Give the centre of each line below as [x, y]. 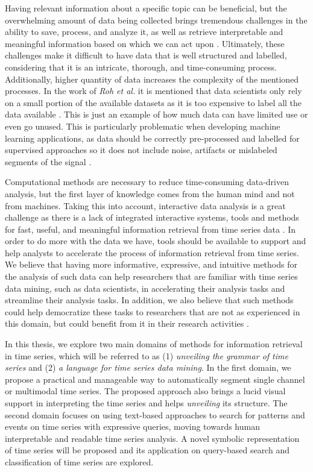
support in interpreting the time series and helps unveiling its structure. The [146, 403]
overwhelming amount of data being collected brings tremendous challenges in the [156, 20]
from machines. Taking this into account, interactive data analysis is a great [145, 205]
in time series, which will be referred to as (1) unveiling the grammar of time [147, 355]
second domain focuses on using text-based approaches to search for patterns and [155, 414]
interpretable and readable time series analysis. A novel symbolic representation [152, 438]
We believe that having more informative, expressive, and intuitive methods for [151, 264]
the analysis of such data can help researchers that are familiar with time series [151, 276]
